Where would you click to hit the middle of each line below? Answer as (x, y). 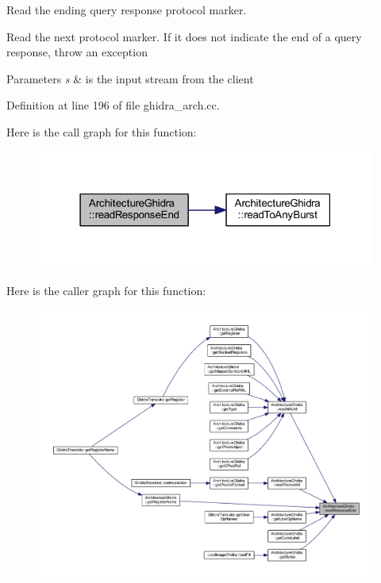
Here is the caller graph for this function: (106, 291)
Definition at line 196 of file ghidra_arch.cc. (113, 105)
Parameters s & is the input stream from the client (130, 78)
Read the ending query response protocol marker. (127, 10)
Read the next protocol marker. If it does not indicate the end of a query (184, 36)
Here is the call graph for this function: (102, 131)
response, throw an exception (77, 52)
